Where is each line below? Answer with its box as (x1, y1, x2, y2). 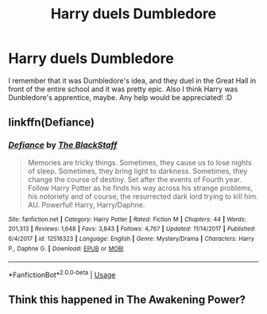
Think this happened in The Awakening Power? (8, 293, 246, 307)
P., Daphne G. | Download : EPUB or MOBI (8, 244, 124, 253)
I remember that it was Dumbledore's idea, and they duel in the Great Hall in (8, 76, 257, 85)
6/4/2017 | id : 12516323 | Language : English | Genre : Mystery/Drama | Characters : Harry (8, 235, 254, 242)
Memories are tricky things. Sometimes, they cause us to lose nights (27, 157, 252, 167)
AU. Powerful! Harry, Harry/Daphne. (27, 200, 145, 209)
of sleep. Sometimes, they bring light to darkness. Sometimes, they (27, 166, 248, 176)
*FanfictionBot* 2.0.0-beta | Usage (8, 269, 116, 279)
